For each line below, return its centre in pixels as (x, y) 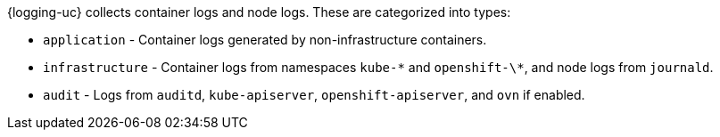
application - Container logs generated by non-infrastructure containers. (265, 40)
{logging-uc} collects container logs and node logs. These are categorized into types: (259, 12)
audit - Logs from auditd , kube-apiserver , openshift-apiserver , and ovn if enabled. (314, 95)
